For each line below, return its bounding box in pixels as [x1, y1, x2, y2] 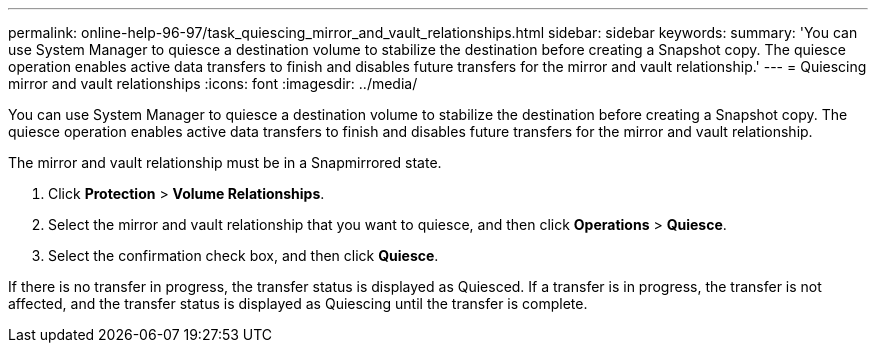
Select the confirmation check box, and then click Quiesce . [48, 247, 439, 264]
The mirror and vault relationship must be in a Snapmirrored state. [8, 154, 442, 171]
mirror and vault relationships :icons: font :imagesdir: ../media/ [8, 75, 418, 92]
